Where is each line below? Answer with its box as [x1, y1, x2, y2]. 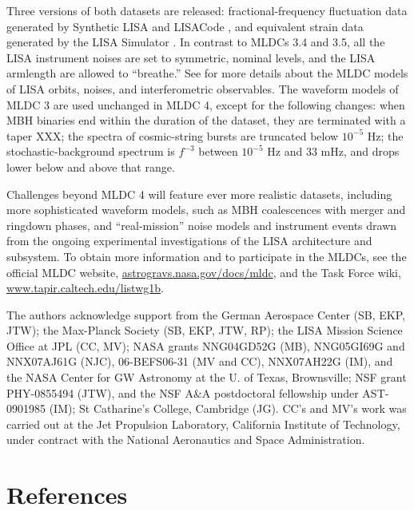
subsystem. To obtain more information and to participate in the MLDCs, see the [6, 248, 407, 264]
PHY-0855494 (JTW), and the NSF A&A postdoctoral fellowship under [6, 384, 359, 401]
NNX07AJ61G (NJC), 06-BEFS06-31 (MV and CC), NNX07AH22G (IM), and [6, 353, 393, 370]
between [198, 143, 238, 160]
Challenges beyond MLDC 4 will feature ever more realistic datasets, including [6, 185, 392, 202]
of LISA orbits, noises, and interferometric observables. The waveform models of [6, 80, 399, 97]
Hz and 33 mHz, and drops [267, 143, 400, 160]
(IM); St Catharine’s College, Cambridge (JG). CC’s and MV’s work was [49, 400, 407, 417]
